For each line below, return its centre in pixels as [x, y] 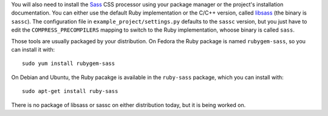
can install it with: [33, 49]
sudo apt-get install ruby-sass [70, 91]
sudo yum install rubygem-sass [69, 63]
